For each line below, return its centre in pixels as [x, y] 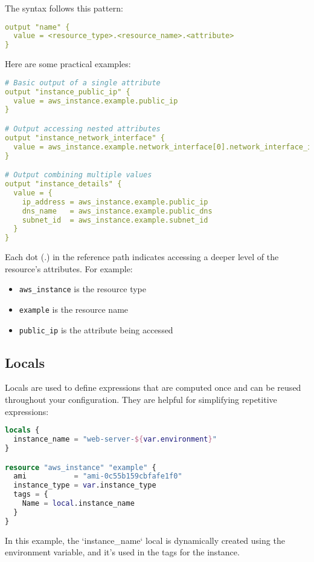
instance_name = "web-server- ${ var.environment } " [115, 439]
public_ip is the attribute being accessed [96, 329]
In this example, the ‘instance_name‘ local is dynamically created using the [145, 540]
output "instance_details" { [63, 184]
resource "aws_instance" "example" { [81, 467]
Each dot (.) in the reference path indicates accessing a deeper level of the [142, 257]
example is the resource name [74, 309]
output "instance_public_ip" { [68, 92]
